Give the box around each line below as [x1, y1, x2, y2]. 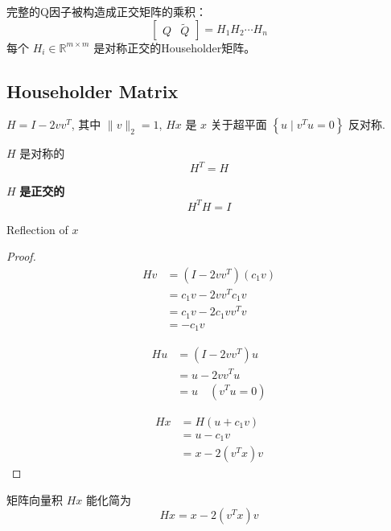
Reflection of [6, 220, 68, 237]
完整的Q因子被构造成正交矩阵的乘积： [6, 3, 207, 19]
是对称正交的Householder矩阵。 [93, 39, 256, 56]
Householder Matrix [6, 78, 179, 103]
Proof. [6, 248, 36, 265]
